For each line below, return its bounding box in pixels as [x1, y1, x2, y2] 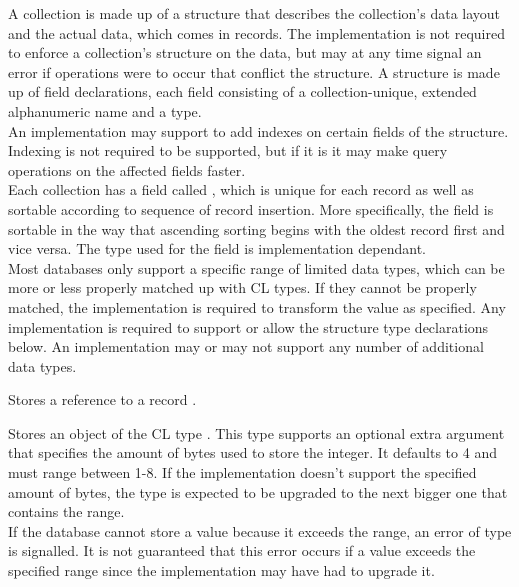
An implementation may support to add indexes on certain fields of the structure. [8, 120, 509, 141]
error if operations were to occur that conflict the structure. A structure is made [8, 61, 500, 82]
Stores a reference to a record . [8, 389, 197, 410]
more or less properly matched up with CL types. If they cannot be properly [8, 277, 477, 298]
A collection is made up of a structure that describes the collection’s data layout [8, 3, 501, 23]
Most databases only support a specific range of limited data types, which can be [8, 257, 505, 278]
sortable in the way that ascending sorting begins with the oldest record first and [8, 218, 505, 239]
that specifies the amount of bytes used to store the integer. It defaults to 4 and [8, 442, 497, 463]
